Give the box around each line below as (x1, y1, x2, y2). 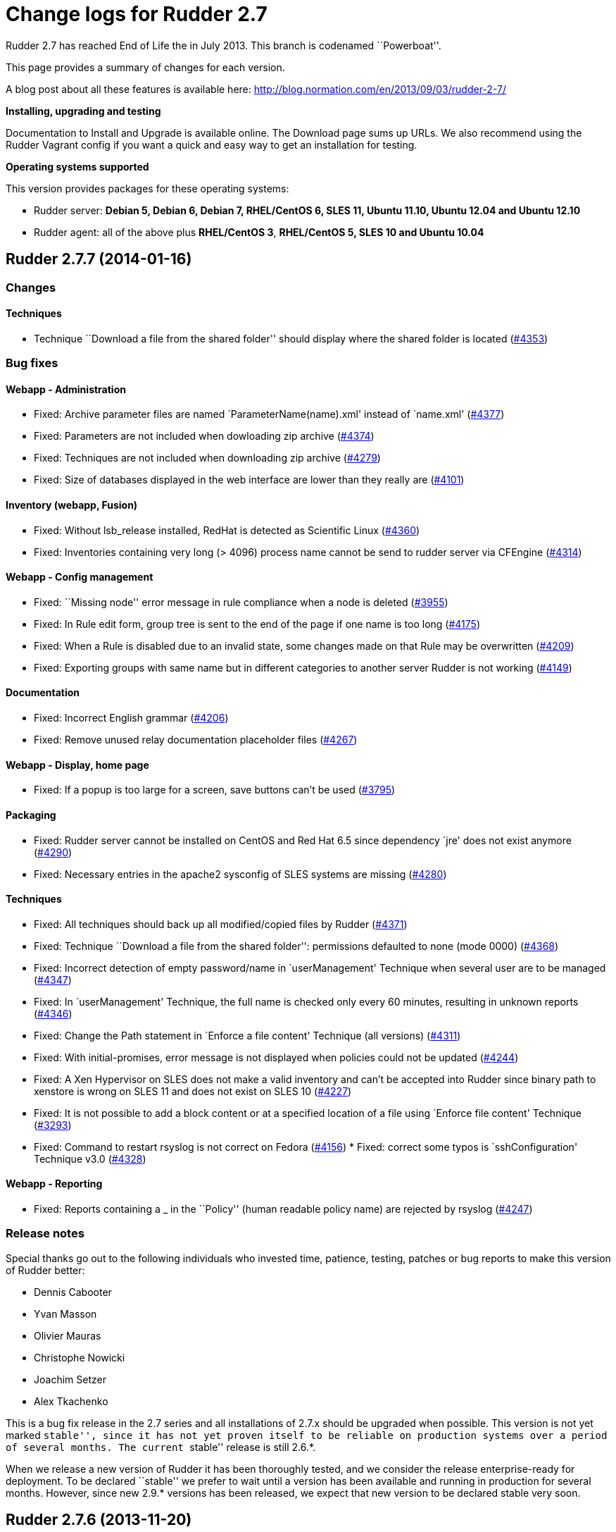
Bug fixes (6, 356, 58, 371)
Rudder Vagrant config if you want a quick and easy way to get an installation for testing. (6, 138, 417, 151)
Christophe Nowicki (34, 1351, 125, 1364)
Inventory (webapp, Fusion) (6, 499, 138, 512)
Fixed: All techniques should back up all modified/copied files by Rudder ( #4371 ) (34, 918, 408, 930)
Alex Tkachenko (34, 1395, 108, 1407)
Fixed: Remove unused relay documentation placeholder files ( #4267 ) (34, 734, 358, 746)
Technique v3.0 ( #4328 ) (34, 1152, 146, 1165)
